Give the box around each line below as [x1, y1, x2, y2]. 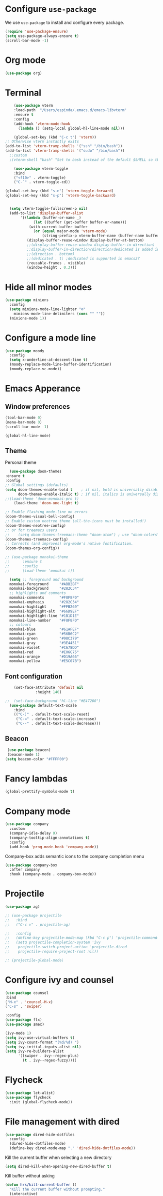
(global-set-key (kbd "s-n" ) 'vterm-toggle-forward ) [5, 189, 114, 194]
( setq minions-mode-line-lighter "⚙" [9, 307, 86, 312]
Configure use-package [5, 3, 97, 15]
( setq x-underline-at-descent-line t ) [9, 358, 88, 362]
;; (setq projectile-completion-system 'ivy [5, 940, 101, 945]
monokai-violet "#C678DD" [9, 645, 79, 650]
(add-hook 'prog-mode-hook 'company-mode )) [9, 844, 98, 849]
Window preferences [5, 402, 70, 411]
